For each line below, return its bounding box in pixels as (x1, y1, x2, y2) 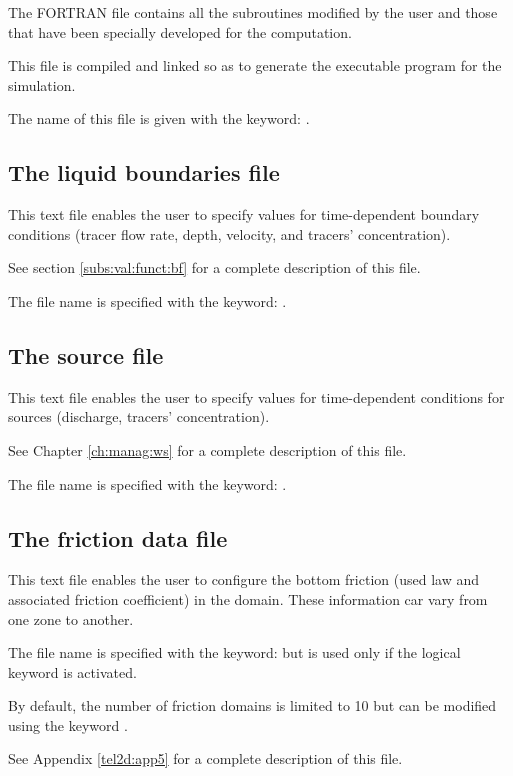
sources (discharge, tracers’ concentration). (8, 406, 270, 427)
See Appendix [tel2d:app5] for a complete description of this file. (8, 748, 403, 769)
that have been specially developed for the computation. (8, 21, 352, 42)
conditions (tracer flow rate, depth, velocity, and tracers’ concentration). (8, 223, 451, 244)
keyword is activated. (8, 661, 137, 682)
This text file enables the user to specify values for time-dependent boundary (8, 204, 480, 225)
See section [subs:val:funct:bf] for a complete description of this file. (8, 257, 421, 278)
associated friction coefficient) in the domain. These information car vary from (8, 588, 488, 609)
